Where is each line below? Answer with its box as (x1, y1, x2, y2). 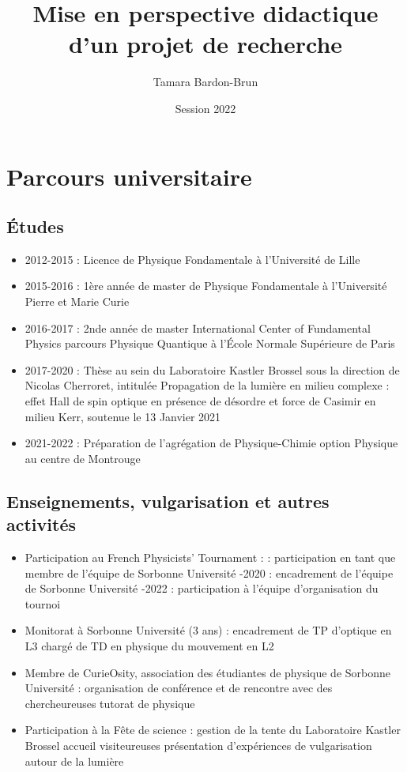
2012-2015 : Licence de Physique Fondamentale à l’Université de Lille (24, 250, 360, 267)
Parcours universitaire (6, 160, 252, 192)
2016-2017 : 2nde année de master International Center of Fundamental (24, 319, 371, 336)
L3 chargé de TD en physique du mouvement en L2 (24, 637, 274, 653)
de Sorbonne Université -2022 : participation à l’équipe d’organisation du (24, 580, 379, 597)
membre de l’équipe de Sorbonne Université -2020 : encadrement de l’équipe (24, 564, 394, 581)
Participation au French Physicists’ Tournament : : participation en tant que (24, 549, 396, 566)
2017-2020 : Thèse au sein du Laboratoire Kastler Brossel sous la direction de (24, 361, 400, 378)
